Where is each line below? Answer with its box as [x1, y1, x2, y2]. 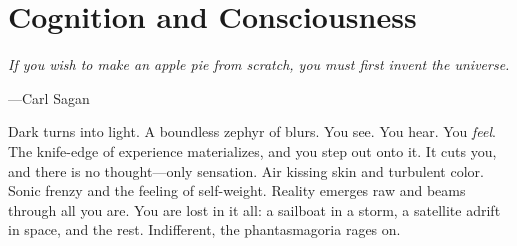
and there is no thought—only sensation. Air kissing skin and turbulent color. [8, 160, 484, 181]
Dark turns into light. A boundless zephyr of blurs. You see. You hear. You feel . [8, 121, 496, 142]
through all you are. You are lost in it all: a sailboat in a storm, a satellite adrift [8, 199, 501, 220]
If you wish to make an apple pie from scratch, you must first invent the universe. [8, 54, 510, 75]
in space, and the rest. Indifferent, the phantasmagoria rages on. [8, 219, 401, 240]
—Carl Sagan [8, 87, 90, 108]
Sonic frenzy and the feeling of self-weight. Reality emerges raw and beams [8, 180, 466, 201]
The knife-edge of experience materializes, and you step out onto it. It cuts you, [8, 140, 497, 161]
